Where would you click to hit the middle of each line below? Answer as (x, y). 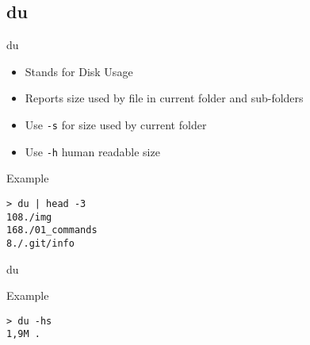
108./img (29, 217)
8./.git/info (40, 243)
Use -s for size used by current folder (116, 124)
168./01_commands (52, 230)
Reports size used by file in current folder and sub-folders (164, 98)
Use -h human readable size (92, 151)
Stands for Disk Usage (79, 71)
